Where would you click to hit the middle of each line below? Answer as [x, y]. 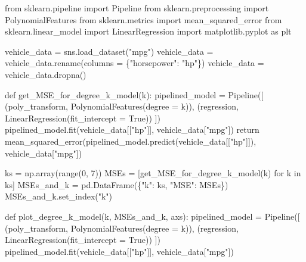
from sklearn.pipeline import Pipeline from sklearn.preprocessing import [137, 8]
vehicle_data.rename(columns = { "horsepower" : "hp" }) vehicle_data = [135, 63]
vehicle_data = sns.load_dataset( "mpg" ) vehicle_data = [109, 51]
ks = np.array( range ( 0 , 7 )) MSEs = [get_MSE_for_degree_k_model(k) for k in [153, 173]
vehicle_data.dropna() [46, 74]
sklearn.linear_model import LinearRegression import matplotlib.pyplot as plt [148, 31]
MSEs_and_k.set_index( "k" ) [59, 196]
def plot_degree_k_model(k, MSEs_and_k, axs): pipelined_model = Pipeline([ [152, 216]
